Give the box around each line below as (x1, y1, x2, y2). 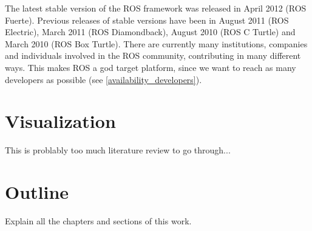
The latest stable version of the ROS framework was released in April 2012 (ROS (5, 2, 307, 14)
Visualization (5, 109, 116, 133)
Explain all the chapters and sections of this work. (5, 215, 192, 227)
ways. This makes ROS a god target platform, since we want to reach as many (5, 61, 296, 73)
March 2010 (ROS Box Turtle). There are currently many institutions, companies (5, 37, 308, 50)
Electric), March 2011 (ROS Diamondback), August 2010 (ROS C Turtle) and (5, 25, 296, 38)
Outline (5, 179, 69, 204)
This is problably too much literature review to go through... (5, 144, 231, 156)
